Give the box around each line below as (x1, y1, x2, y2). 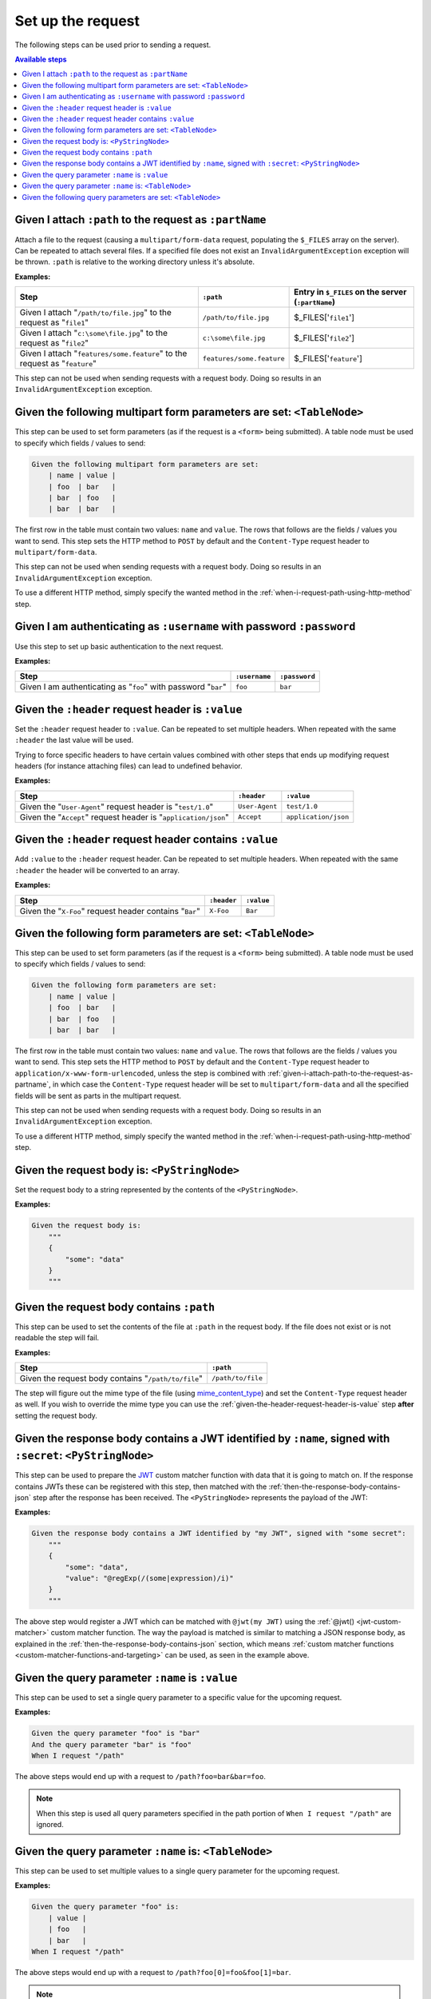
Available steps (14, 54, 67, 64)
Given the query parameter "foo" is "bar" (31, 1729, 200, 1738)
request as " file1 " (19, 317, 89, 328)
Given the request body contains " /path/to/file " (19, 1372, 204, 1383)
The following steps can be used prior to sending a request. (14, 40, 212, 50)
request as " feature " (19, 358, 97, 369)
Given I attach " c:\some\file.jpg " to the (19, 328, 168, 339)
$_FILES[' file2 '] (294, 333, 355, 344)
